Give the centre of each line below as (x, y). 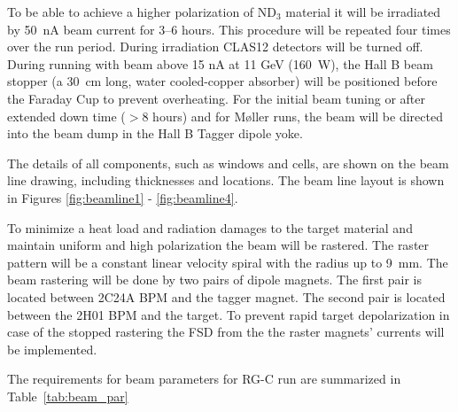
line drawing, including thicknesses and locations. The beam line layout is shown (226, 180)
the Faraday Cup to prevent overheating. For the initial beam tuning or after (217, 98)
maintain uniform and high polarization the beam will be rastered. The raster (218, 245)
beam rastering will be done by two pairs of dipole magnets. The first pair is (215, 280)
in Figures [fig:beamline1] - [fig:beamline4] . (123, 197)
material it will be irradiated (363, 12)
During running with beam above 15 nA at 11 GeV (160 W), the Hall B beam (220, 63)
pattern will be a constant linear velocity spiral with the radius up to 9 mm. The (228, 262)
